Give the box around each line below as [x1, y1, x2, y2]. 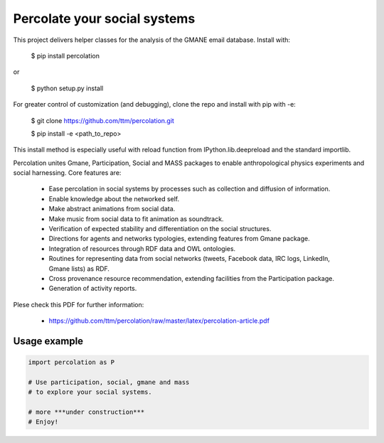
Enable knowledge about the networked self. [48, 194, 180, 203]
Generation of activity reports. [48, 284, 137, 293]
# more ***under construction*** [28, 408, 145, 416]
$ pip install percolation [31, 51, 100, 60]
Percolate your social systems [13, 11, 196, 26]
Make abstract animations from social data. [48, 205, 176, 213]
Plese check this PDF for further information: [13, 300, 144, 309]
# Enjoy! [28, 418, 59, 426]
